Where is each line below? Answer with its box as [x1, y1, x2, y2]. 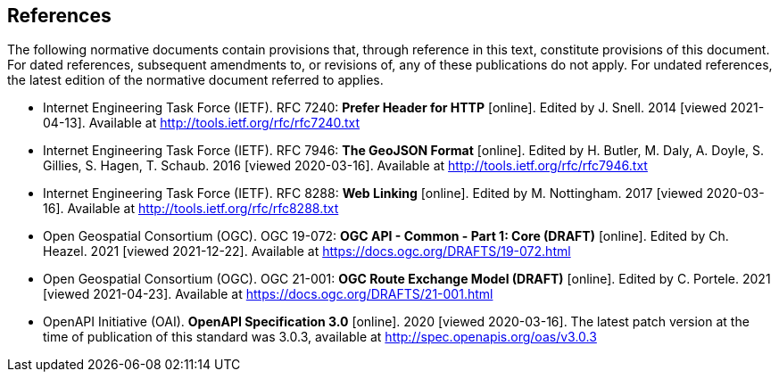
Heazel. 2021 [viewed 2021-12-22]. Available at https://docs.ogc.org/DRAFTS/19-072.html [43, 243, 571, 260]
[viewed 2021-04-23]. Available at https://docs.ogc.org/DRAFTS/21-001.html [43, 286, 493, 302]
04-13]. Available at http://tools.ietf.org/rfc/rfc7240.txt [43, 115, 360, 131]
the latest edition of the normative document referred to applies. [7, 72, 384, 88]
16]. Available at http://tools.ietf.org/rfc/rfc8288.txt [43, 201, 339, 217]
